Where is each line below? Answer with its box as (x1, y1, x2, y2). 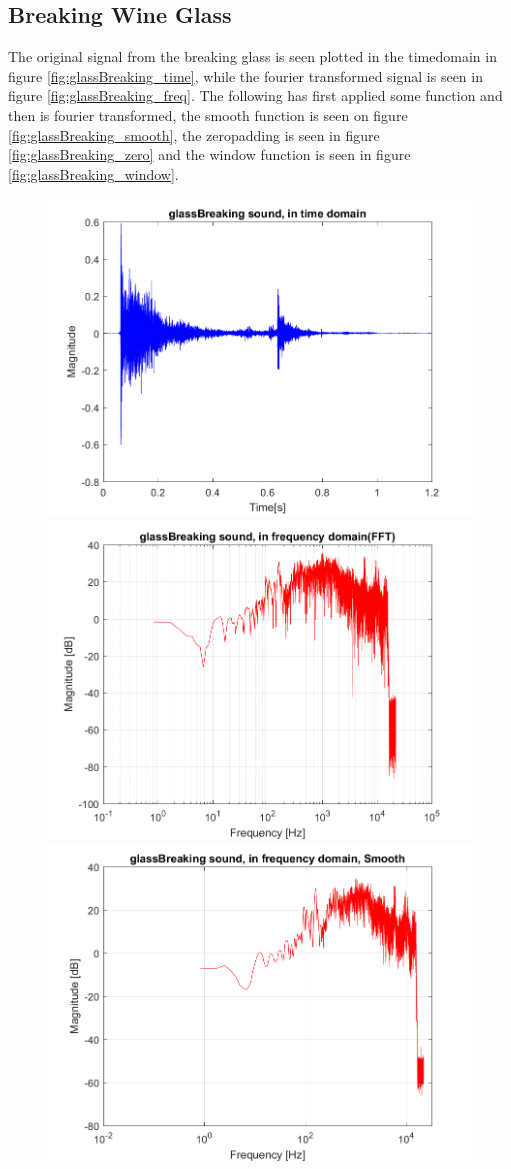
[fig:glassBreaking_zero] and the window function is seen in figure (8, 144, 411, 165)
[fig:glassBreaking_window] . (8, 163, 179, 184)
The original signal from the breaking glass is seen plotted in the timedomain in (8, 46, 497, 67)
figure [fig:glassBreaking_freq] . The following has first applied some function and (8, 85, 503, 106)
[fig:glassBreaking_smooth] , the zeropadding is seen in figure (8, 124, 380, 145)
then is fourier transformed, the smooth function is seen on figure (8, 104, 408, 125)
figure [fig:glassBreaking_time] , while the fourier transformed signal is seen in (8, 65, 483, 86)
